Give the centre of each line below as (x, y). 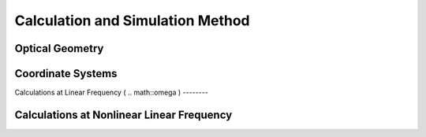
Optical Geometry (59, 48)
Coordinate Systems (66, 74)
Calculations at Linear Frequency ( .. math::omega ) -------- (112, 93)
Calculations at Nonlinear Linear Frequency (123, 115)
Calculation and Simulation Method (132, 20)
